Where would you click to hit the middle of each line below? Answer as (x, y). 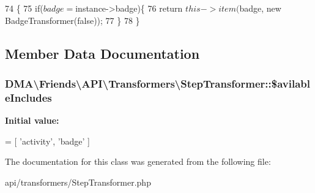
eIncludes (28, 97)
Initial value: (32, 120)
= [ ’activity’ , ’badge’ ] (47, 141)
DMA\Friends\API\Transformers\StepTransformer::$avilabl (157, 83)
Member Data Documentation (102, 53)
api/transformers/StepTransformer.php (78, 182)
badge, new (260, 8)
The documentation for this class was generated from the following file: (138, 161)
